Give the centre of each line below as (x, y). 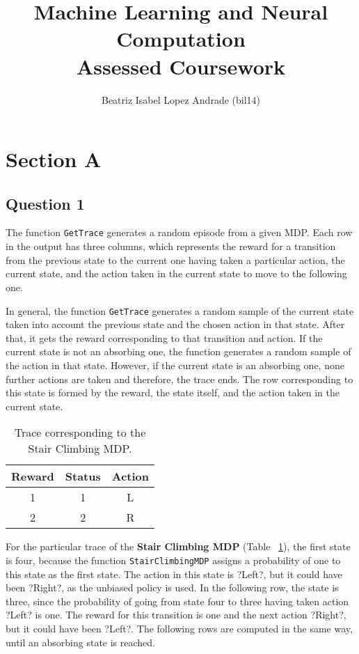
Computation (181, 39)
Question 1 (45, 203)
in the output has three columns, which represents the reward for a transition (171, 246)
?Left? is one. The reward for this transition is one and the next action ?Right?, (176, 615)
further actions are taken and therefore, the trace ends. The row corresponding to (179, 379)
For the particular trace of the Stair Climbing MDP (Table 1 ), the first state (178, 546)
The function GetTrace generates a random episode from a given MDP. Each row (179, 232)
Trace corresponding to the (80, 433)
